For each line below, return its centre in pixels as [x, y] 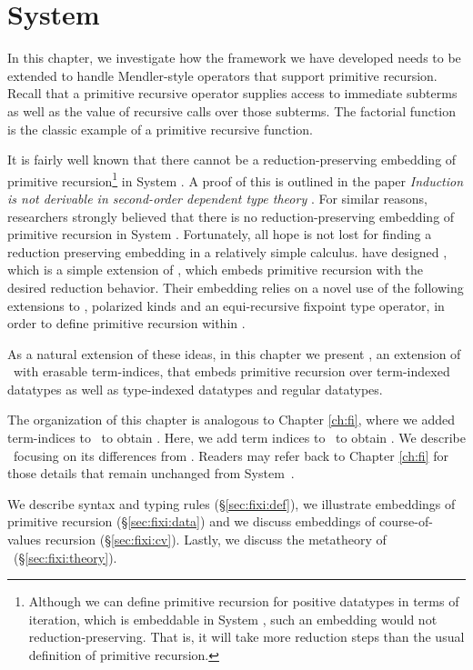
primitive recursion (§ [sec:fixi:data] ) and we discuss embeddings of [191, 521]
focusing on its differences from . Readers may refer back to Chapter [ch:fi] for [231, 455]
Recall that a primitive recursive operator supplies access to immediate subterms [232, 93]
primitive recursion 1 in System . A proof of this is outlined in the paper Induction [236, 179]
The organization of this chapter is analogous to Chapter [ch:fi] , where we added [231, 420]
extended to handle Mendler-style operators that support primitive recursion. [222, 75]
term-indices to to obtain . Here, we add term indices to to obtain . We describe [236, 438]
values [25, 540]
